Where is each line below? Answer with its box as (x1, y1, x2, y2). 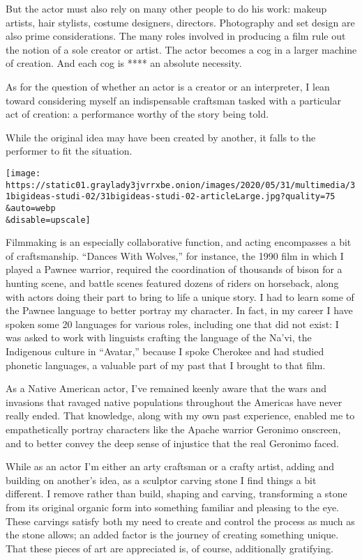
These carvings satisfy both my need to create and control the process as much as (6, 513, 355, 528)
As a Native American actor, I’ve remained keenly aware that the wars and (6, 381, 326, 396)
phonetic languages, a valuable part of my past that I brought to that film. (6, 357, 326, 372)
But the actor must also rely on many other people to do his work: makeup (6, 1, 327, 15)
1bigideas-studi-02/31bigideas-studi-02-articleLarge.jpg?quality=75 (6, 192, 335, 202)
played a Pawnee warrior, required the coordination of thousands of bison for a (6, 262, 342, 277)
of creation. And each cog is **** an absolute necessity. (6, 56, 242, 70)
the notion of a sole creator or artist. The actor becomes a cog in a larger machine (6, 42, 357, 56)
